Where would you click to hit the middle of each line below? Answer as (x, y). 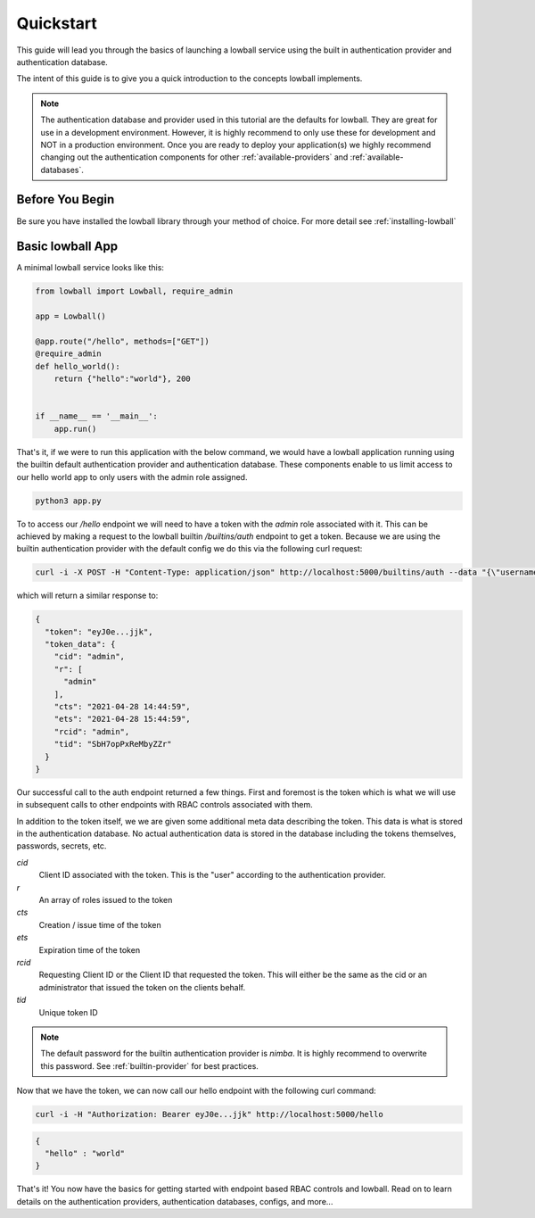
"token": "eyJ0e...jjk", (99, 632)
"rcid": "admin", (92, 731)
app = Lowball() (71, 316)
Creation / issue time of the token (100, 924)
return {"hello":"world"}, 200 (122, 379)
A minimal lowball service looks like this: (91, 268)
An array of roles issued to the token (106, 900)
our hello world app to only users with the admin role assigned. (132, 476)
